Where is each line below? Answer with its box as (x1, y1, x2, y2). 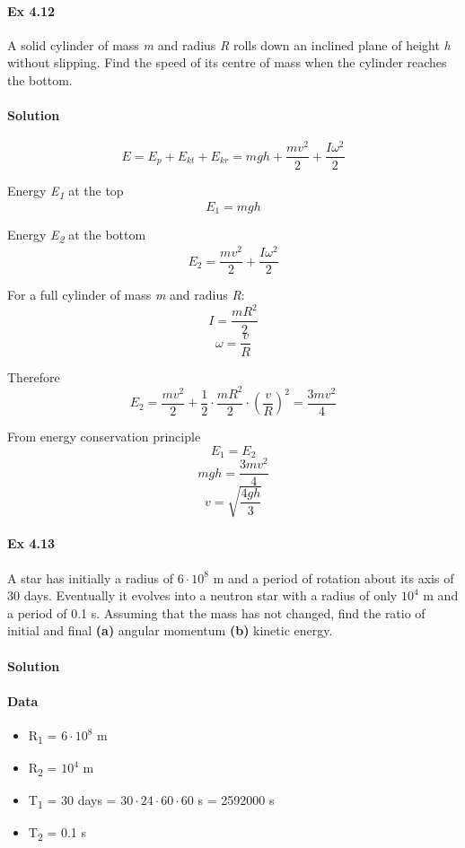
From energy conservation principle (7, 427, 201, 446)
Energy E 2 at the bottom (7, 225, 146, 246)
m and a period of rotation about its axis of (213, 568, 454, 587)
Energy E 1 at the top (7, 180, 124, 202)
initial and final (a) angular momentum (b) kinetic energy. (7, 621, 333, 640)
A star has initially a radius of (7, 568, 174, 587)
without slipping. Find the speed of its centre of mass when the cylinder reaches (7, 53, 447, 72)
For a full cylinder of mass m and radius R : (7, 285, 245, 304)
